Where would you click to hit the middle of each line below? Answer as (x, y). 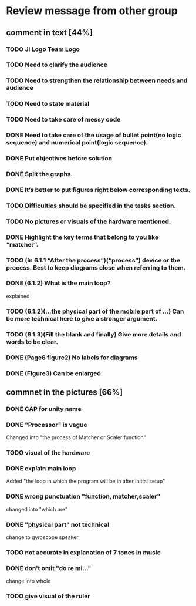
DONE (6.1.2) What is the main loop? (58, 283)
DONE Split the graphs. (40, 174)
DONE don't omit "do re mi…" (49, 568)
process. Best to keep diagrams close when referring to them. (96, 267)
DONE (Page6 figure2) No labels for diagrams (72, 358)
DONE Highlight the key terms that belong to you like (82, 237)
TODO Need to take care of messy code (63, 120)
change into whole (28, 581)
